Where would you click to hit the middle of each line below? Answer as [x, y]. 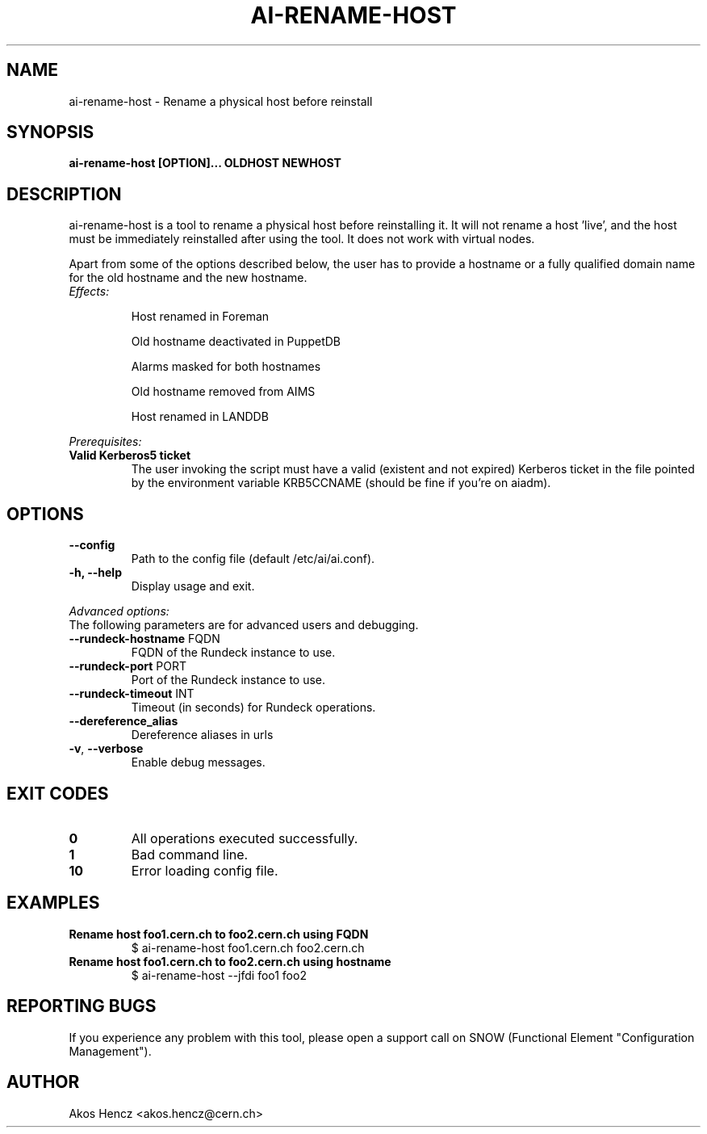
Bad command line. [190, 854]
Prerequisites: [105, 442]
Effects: [89, 292]
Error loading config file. [205, 870]
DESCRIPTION [64, 194]
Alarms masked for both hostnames [226, 367]
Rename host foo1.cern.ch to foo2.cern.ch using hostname [230, 961]
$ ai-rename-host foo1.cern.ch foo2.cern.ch [248, 947]
